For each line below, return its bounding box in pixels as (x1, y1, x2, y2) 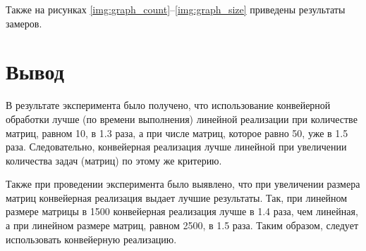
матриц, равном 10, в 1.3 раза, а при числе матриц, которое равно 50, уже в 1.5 (6, 125, 348, 140)
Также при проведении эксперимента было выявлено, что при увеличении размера (6, 176, 360, 191)
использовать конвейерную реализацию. (6, 231, 177, 246)
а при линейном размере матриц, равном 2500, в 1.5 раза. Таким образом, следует (6, 218, 359, 233)
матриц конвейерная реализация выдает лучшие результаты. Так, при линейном (6, 190, 348, 205)
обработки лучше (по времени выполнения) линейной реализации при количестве (6, 111, 358, 126)
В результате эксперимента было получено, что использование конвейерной (6, 98, 331, 112)
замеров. (6, 15, 42, 30)
